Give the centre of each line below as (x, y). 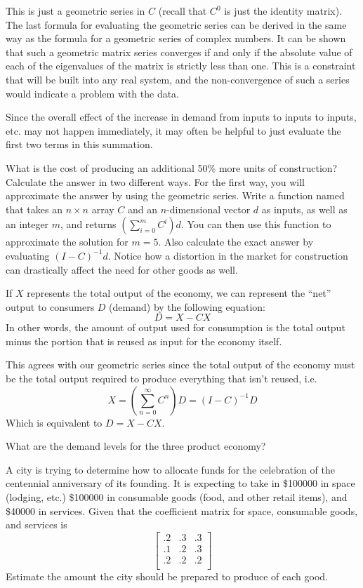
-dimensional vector (209, 209)
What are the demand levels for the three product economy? (136, 446)
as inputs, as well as (304, 209)
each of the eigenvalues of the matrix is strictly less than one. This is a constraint (181, 66)
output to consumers (50, 306)
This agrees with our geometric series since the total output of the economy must (180, 365)
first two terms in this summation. (79, 144)
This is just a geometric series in (75, 11)
